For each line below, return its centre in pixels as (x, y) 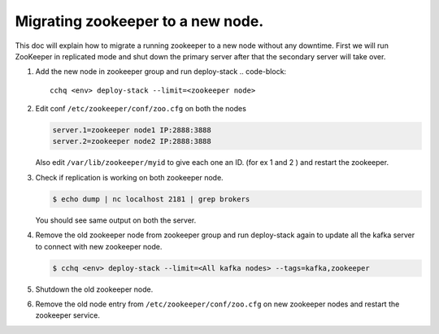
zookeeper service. (68, 315)
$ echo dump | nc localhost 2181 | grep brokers (151, 199)
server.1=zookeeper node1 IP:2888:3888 (132, 130)
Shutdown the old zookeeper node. (94, 289)
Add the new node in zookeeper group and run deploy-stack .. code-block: (161, 72)
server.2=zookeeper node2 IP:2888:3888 (132, 141)
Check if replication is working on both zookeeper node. (129, 177)
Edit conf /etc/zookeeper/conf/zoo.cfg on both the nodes (141, 109)
